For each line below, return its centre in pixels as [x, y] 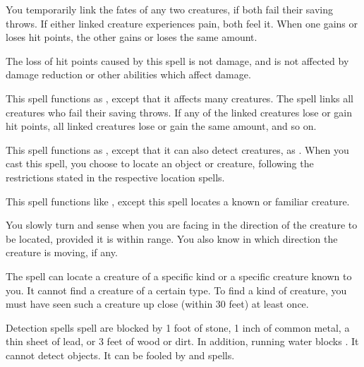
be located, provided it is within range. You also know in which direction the [172, 238]
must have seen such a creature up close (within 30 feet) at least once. [157, 304]
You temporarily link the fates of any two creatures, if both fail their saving [170, 9]
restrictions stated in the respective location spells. [115, 177]
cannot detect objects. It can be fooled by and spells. [120, 355]
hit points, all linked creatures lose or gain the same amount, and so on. [161, 126]
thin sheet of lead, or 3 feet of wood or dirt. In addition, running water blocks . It [182, 341]
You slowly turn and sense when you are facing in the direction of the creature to [182, 225]
